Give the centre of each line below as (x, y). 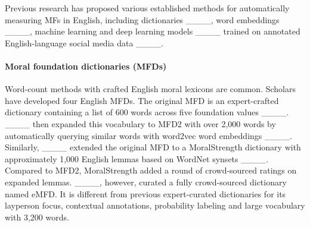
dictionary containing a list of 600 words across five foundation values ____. (147, 112)
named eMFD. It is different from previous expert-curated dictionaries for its (145, 193)
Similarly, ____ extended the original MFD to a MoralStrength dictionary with (153, 147)
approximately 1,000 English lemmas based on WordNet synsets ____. (137, 158)
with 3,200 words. (37, 217)
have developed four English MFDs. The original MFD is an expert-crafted (142, 100)
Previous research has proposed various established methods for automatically (147, 8)
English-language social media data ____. (84, 42)
